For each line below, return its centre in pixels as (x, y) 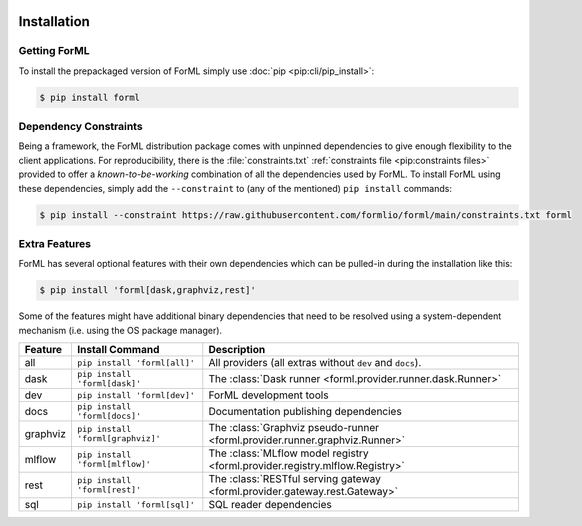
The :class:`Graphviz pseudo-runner (294, 428)
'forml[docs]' (109, 416)
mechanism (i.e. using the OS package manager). (120, 330)
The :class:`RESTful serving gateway (295, 479)
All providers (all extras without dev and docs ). (315, 363)
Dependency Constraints (81, 127)
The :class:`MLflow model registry (288, 453)
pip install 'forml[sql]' (135, 504)
